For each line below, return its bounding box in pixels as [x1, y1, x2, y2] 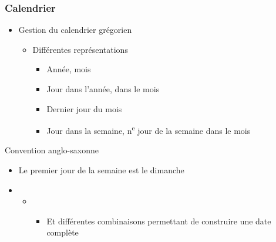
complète [46, 226, 79, 238]
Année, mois [46, 63, 91, 75]
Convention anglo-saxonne [5, 144, 99, 156]
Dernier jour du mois [46, 102, 122, 115]
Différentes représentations [32, 43, 128, 55]
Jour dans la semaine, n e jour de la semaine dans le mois [46, 123, 251, 136]
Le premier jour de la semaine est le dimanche [18, 164, 184, 176]
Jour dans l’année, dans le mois [46, 83, 160, 95]
